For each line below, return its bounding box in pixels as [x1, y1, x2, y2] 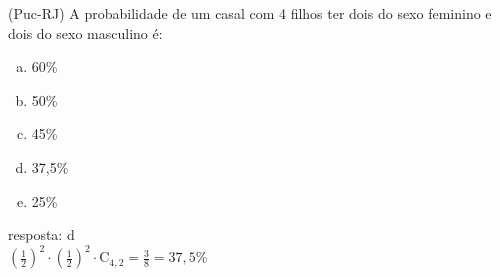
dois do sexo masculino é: [8, 22, 163, 43]
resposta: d [8, 224, 75, 245]
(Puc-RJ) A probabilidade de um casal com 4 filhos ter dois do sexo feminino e [8, 3, 492, 23]
